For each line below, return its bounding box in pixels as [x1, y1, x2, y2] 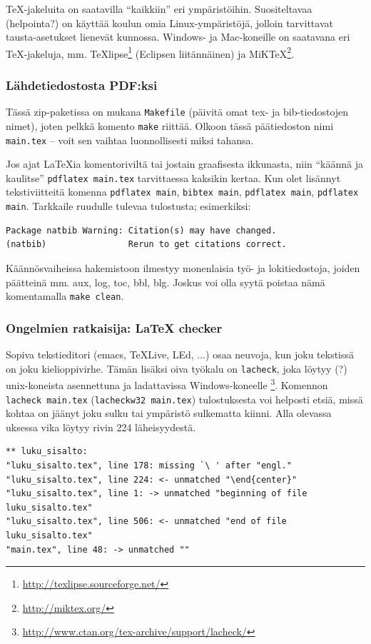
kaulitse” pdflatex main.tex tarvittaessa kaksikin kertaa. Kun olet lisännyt [6, 170, 341, 185]
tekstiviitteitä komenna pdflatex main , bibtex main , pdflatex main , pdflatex [6, 184, 359, 199]
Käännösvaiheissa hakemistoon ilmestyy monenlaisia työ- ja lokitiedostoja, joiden [6, 260, 360, 275]
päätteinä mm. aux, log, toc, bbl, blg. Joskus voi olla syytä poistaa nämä [6, 274, 325, 289]
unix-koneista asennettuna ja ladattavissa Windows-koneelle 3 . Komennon [6, 376, 328, 392]
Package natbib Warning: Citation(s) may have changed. [6, 225, 277, 236]
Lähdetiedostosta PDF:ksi [6, 76, 158, 94]
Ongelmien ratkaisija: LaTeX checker [6, 318, 223, 336]
